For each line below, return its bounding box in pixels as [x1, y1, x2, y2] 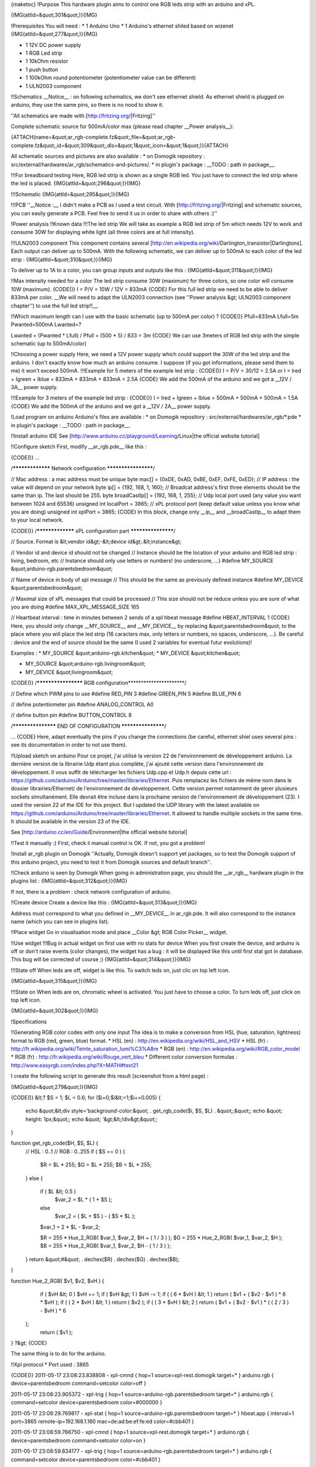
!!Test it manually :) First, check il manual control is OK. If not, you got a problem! [11, 839, 205, 846]
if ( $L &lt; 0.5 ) [40, 1188, 76, 1195]
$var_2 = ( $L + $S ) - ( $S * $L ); [54, 1212, 136, 1220]
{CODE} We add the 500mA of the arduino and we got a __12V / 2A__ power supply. [11, 403, 212, 410]
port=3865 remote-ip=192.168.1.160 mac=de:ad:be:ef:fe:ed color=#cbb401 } [11, 1418, 194, 1425]
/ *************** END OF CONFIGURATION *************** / [11, 722, 167, 729]
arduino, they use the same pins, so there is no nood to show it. [11, 102, 164, 109]
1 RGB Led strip [25, 49, 63, 56]
